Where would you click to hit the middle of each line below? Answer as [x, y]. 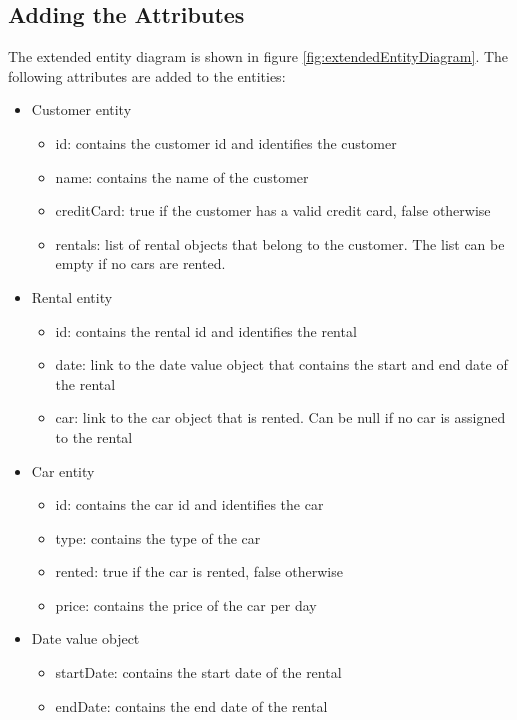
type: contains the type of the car [158, 537]
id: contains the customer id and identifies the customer [226, 142]
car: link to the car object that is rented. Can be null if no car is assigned [280, 417]
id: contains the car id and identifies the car [189, 504]
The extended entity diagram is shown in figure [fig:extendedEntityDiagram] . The [258, 56]
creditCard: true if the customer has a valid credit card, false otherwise [273, 210]
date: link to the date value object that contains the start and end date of [281, 364]
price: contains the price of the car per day [186, 604]
